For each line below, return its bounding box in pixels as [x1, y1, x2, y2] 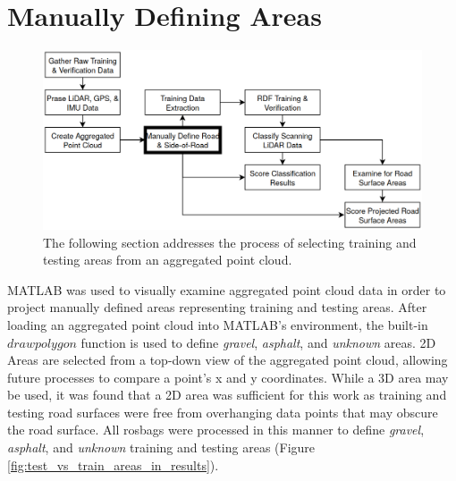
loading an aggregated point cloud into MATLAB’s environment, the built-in [7, 315, 428, 333]
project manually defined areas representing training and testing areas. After [7, 298, 427, 316]
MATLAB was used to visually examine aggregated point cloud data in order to [7, 280, 446, 299]
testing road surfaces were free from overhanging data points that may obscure [7, 402, 438, 421]
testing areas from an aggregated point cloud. [43, 250, 292, 269]
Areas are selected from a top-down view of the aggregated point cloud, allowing [7, 350, 448, 369]
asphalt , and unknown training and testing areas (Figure [7, 438, 316, 457]
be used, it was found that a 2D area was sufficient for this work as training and [7, 385, 447, 404]
